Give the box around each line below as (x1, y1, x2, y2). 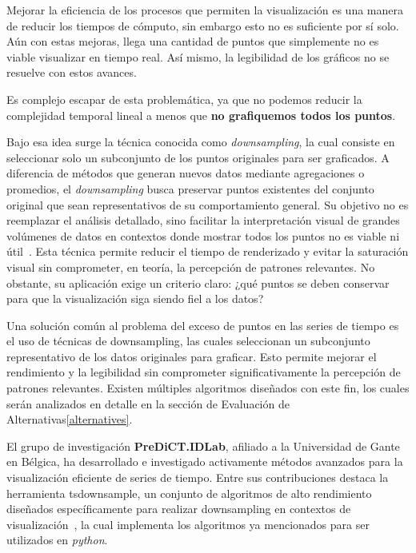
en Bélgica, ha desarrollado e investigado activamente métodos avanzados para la (6, 453, 403, 470)
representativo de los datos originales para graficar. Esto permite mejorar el (6, 348, 377, 364)
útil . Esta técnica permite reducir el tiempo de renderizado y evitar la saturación (6, 243, 409, 260)
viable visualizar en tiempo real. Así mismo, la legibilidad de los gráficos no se (6, 48, 390, 65)
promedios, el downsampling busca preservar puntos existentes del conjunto (6, 180, 374, 197)
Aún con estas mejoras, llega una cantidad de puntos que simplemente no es (6, 33, 379, 50)
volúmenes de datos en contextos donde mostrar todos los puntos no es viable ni (6, 227, 400, 244)
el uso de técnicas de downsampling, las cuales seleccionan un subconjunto (6, 332, 370, 349)
